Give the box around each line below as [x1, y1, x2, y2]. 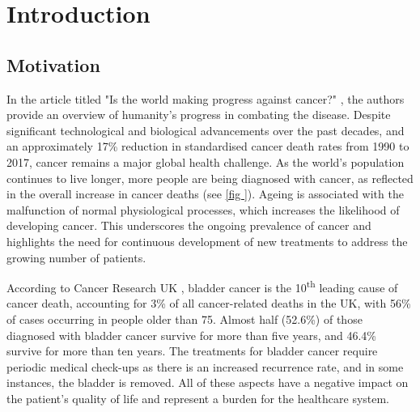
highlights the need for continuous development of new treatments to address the [6, 232, 408, 249]
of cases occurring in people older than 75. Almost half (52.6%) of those [6, 310, 363, 327]
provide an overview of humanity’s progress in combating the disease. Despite [6, 106, 391, 123]
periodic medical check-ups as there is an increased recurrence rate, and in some [6, 358, 404, 375]
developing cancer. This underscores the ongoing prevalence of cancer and [6, 217, 371, 234]
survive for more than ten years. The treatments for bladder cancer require [6, 342, 378, 359]
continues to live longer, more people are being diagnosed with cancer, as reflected [6, 169, 414, 186]
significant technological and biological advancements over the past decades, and [6, 121, 405, 138]
